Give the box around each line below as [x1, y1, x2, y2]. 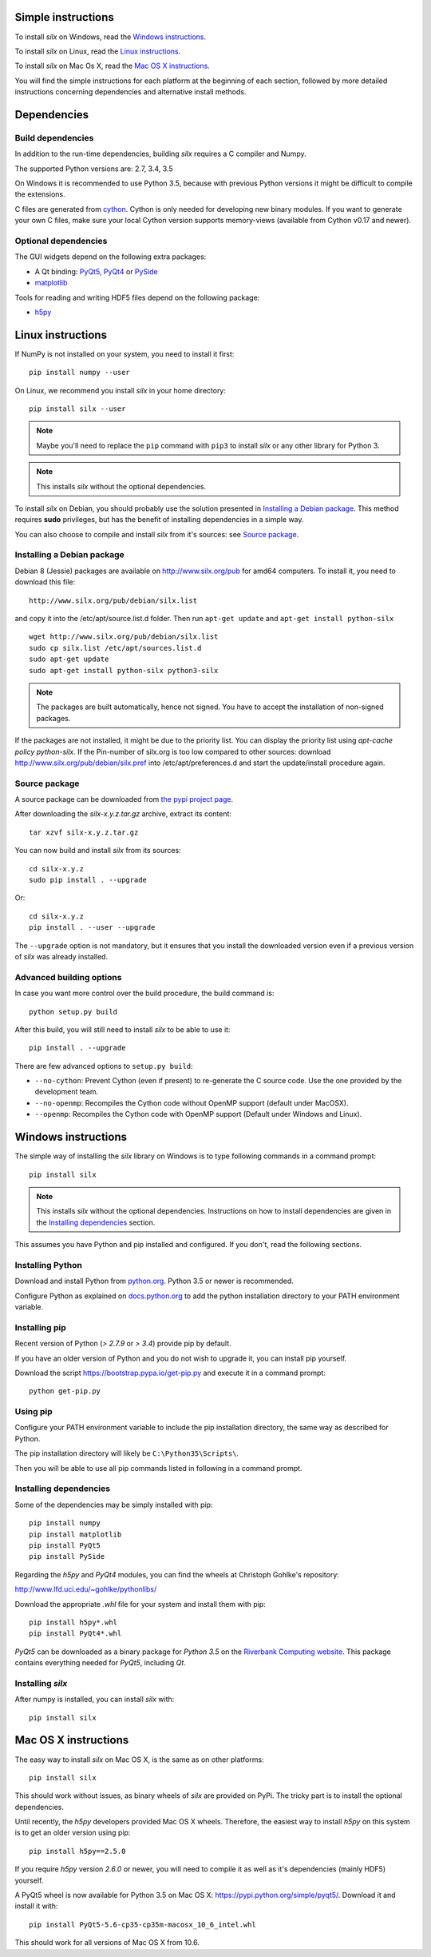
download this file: [14, 577, 76, 587]
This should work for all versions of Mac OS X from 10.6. [14, 1938, 200, 1947]
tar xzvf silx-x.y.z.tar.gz [29, 827, 139, 837]
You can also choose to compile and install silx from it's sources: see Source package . [14, 529, 299, 539]
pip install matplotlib [29, 1529, 122, 1539]
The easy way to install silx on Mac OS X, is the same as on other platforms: [14, 1755, 264, 1764]
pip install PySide [29, 1552, 105, 1561]
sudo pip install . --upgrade [29, 875, 148, 885]
